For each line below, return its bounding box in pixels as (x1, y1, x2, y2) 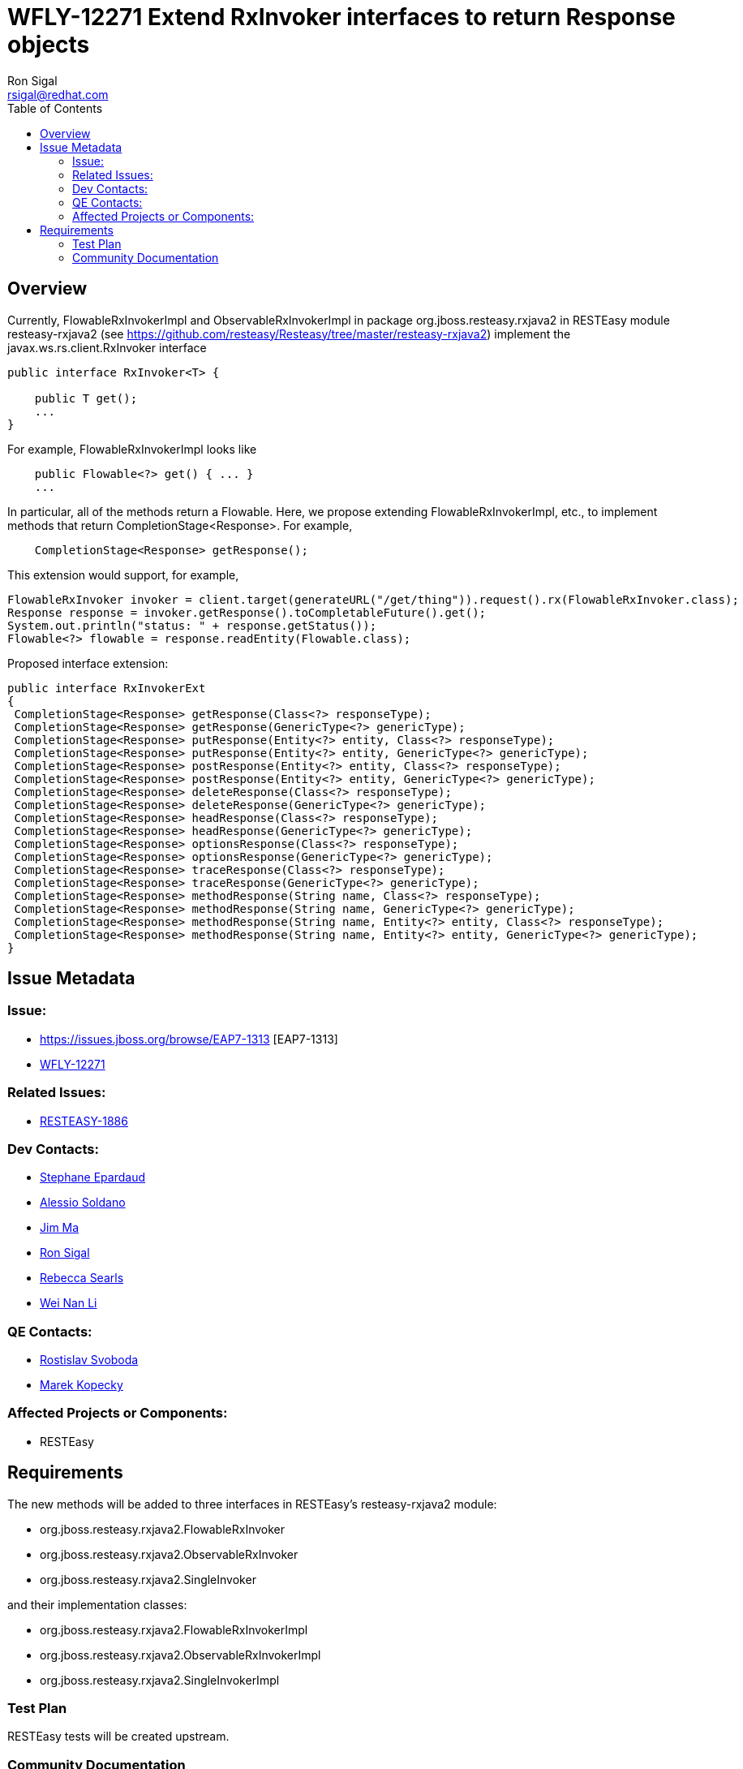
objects (7, 31, 90, 58)
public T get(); (34, 391, 138, 405)
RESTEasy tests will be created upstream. (7, 1729, 230, 1744)
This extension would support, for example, (7, 567, 239, 582)
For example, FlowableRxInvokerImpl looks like (7, 441, 257, 456)
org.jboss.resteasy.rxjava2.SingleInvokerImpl (40, 1672, 280, 1687)
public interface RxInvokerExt (7, 681, 206, 695)
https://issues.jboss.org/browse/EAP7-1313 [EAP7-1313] (40, 1031, 338, 1046)
